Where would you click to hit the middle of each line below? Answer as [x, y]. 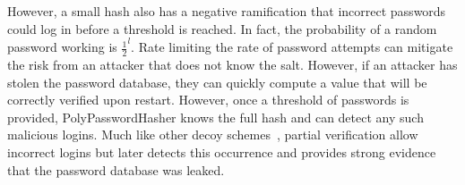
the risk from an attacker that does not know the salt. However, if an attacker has [232, 65]
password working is [62, 47]
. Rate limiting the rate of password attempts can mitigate [292, 47]
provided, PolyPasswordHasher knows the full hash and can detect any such [215, 117]
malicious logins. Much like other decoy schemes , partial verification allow [213, 135]
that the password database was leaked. [116, 169]
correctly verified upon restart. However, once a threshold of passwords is [208, 100]
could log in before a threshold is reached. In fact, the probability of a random [222, 28]
